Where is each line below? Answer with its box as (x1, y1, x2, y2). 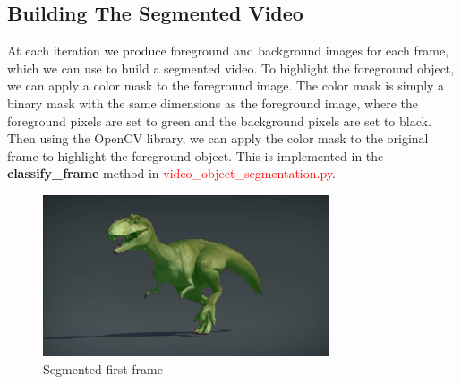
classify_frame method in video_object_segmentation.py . (7, 164, 336, 183)
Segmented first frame (43, 359, 163, 378)
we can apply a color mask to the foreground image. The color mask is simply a (7, 76, 445, 95)
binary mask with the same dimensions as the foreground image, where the (7, 93, 419, 112)
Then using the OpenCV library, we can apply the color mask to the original (7, 129, 429, 148)
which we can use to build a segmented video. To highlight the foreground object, (7, 58, 455, 77)
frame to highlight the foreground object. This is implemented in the (7, 146, 384, 165)
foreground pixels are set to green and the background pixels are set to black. (7, 111, 431, 130)
